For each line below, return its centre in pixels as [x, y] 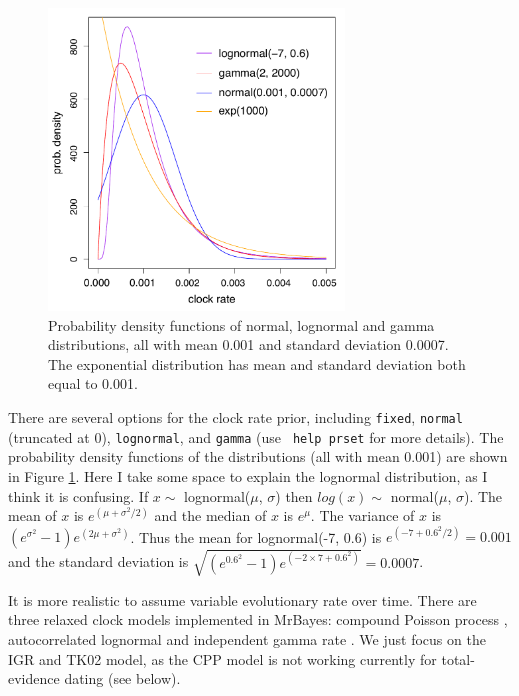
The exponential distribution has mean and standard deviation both [257, 363]
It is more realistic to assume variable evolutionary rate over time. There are [242, 599]
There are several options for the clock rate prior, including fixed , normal [235, 417]
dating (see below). [122, 678]
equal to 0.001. [93, 383]
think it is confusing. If [78, 495]
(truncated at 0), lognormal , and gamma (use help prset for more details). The [256, 436]
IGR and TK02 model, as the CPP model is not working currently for [222, 658]
